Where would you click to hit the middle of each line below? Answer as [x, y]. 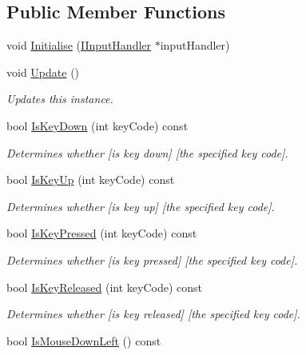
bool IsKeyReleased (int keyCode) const [105, 287]
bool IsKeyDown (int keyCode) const [97, 125]
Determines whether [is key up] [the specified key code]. [141, 206]
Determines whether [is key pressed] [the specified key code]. [152, 259]
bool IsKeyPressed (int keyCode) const [102, 233]
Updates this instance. [60, 99]
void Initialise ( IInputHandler [79, 45]
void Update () [43, 72]
